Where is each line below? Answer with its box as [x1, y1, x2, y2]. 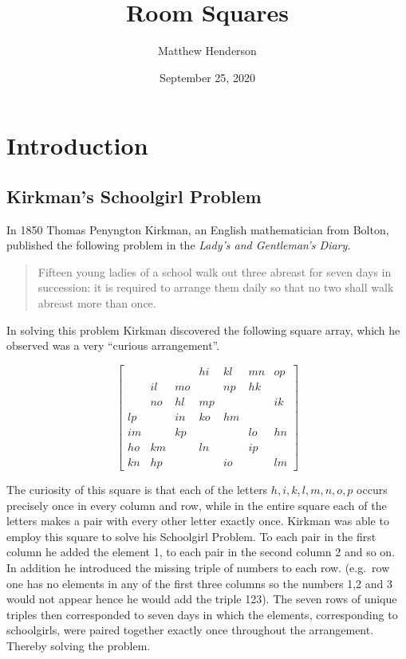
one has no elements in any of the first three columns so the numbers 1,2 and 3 [6, 575, 392, 591]
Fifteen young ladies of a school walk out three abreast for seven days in [37, 263, 392, 280]
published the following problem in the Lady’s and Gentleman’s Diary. [6, 237, 351, 253]
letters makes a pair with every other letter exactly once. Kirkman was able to [6, 512, 389, 529]
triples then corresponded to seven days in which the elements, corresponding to [6, 606, 398, 622]
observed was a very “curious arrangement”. [6, 337, 220, 354]
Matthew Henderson [158, 42, 257, 59]
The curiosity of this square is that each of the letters [6, 481, 268, 498]
